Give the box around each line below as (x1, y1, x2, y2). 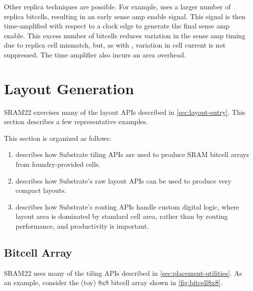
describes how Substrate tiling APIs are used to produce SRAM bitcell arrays (15, 149, 249, 159)
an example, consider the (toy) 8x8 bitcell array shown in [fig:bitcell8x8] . (4, 277, 223, 288)
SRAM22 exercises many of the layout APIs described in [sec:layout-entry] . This (4, 106, 246, 117)
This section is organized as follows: (4, 132, 112, 143)
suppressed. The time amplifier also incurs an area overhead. (4, 49, 186, 59)
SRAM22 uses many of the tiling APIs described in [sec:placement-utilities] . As (4, 267, 242, 278)
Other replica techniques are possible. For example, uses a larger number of (4, 1, 231, 11)
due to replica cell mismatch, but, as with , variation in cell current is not (4, 40, 226, 50)
